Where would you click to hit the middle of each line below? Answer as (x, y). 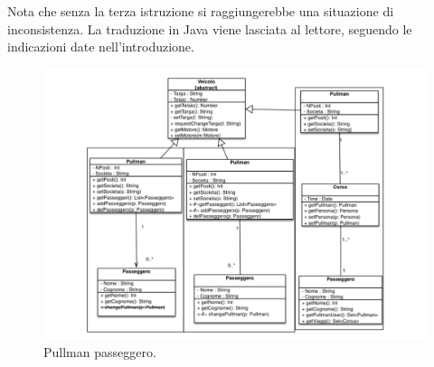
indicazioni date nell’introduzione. (101, 47)
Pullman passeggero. (100, 352)
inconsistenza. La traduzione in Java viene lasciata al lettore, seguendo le (210, 28)
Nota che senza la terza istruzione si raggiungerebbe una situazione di (201, 11)
